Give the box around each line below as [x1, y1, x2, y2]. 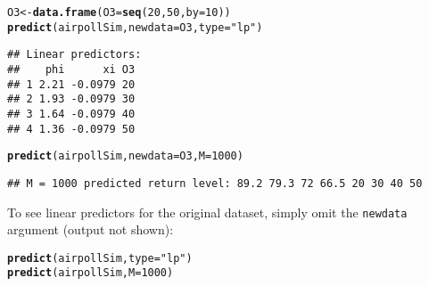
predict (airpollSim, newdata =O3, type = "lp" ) [7, 20, 263, 34]
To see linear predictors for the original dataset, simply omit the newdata [7, 202, 408, 221]
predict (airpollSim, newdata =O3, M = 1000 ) [7, 150, 243, 163]
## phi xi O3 [7, 62, 136, 76]
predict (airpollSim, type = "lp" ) [7, 251, 193, 265]
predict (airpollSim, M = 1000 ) [7, 266, 174, 280]
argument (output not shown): [7, 220, 174, 239]
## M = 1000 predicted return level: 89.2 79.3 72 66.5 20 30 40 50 [7, 176, 423, 190]
